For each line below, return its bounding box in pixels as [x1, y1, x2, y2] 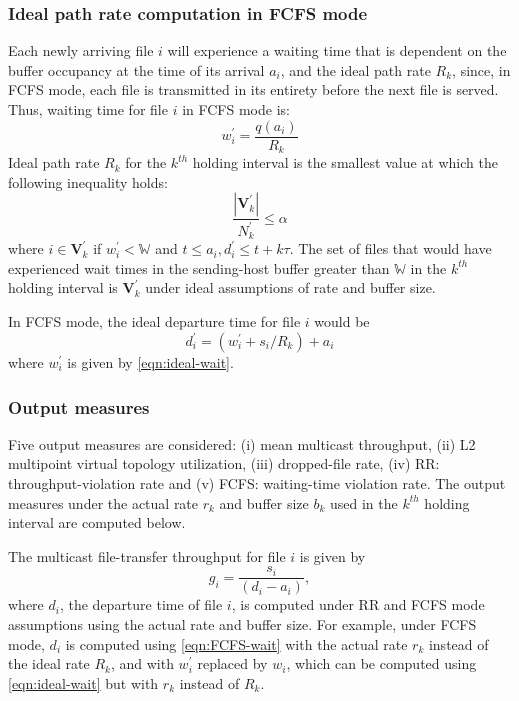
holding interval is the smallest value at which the [192, 152, 498, 173]
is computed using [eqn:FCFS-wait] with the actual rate [65, 633, 408, 654]
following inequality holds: [8, 171, 168, 192]
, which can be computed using [286, 653, 477, 674]
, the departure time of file [59, 594, 223, 615]
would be [314, 310, 370, 331]
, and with [110, 653, 174, 674]
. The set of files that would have [289, 238, 492, 259]
